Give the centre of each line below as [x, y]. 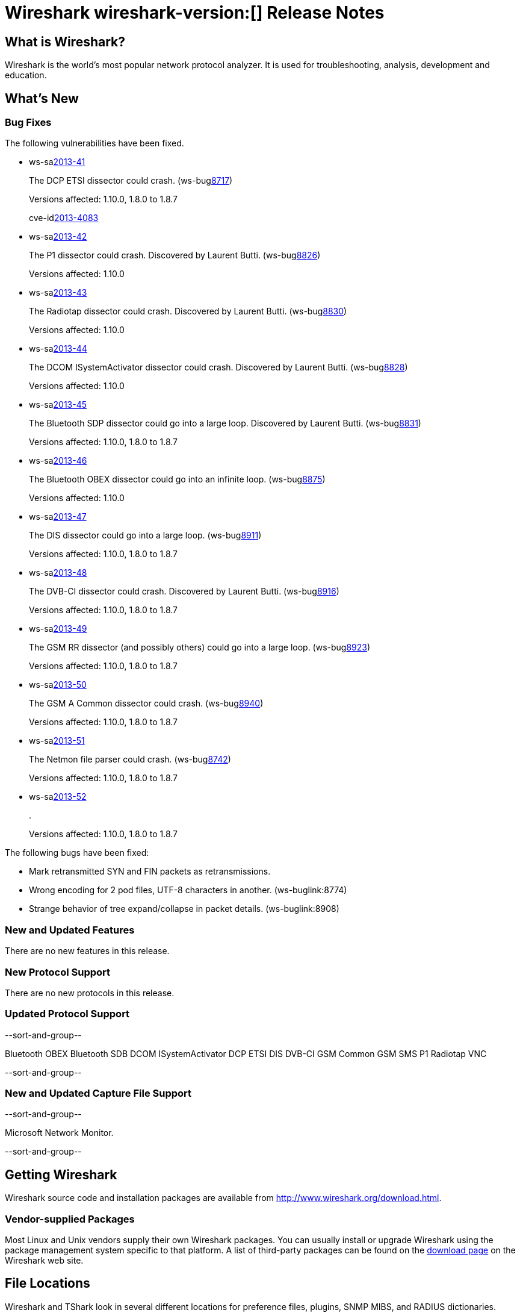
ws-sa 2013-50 [58, 685]
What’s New [42, 98]
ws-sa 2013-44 [58, 349]
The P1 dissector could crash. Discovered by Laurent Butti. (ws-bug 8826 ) [175, 255]
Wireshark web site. [44, 1260]
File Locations [48, 1283]
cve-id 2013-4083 [64, 218]
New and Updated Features [70, 930]
